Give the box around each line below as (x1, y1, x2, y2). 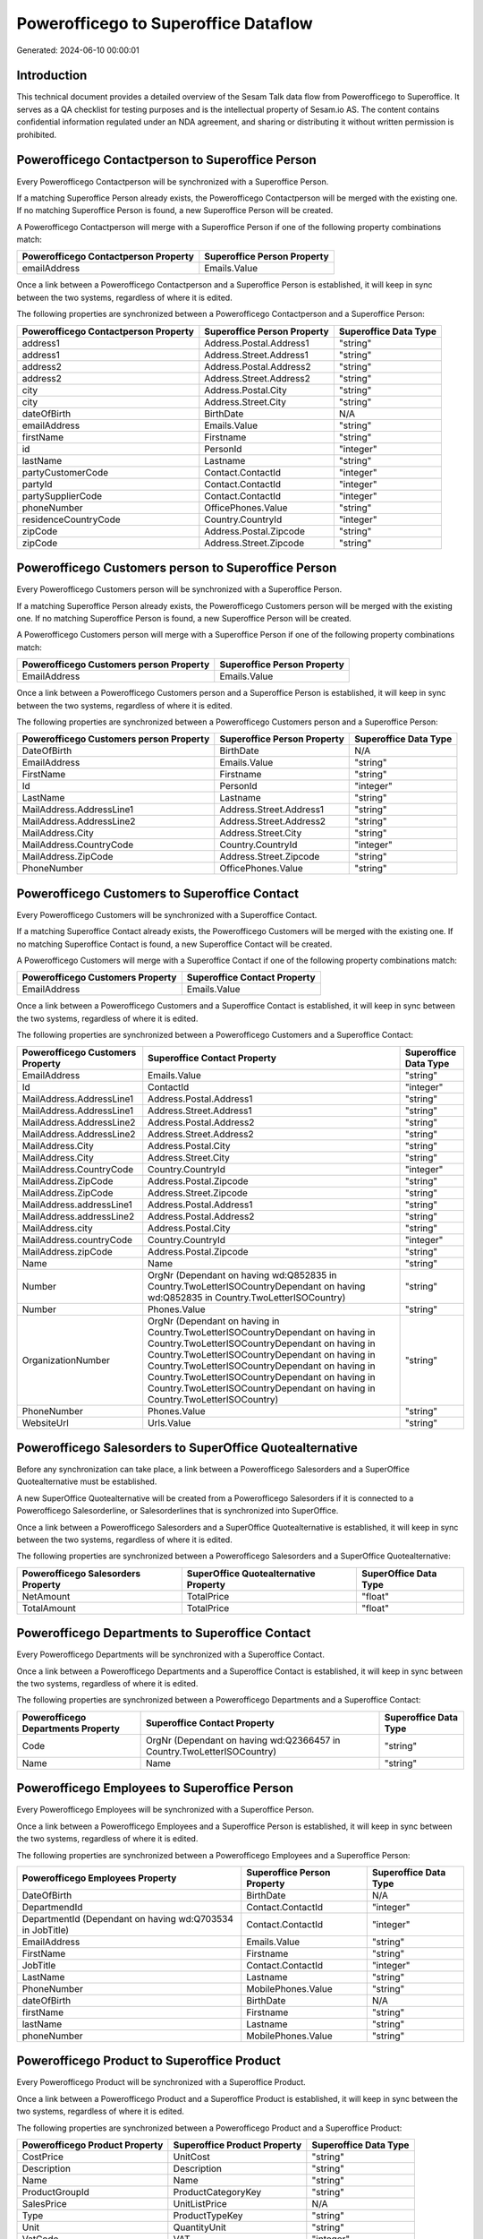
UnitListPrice (173, 2198, 227, 2210)
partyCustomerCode (21, 466, 109, 478)
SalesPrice (21, 2198, 67, 2210)
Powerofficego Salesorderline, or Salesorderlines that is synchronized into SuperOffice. (16, 1506, 339, 1516)
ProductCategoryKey (173, 2186, 262, 2199)
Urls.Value (148, 1416, 191, 1428)
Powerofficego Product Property (21, 2139, 164, 2151)
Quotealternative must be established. (16, 1476, 157, 1487)
